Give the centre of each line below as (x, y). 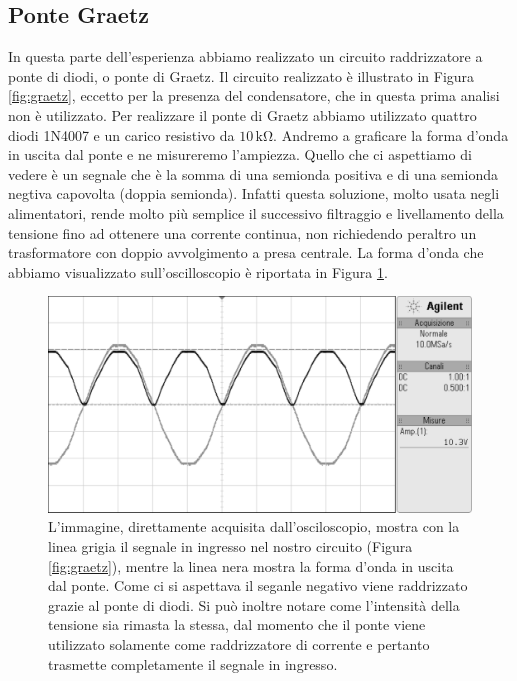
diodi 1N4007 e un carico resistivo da (121, 134)
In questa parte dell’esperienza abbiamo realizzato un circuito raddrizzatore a (245, 56)
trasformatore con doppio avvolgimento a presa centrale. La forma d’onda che (246, 252)
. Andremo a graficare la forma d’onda (391, 134)
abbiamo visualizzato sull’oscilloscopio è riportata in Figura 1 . (198, 271)
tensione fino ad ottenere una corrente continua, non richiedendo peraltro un (242, 232)
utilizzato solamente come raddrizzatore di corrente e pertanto (239, 644)
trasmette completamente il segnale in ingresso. (193, 663)
